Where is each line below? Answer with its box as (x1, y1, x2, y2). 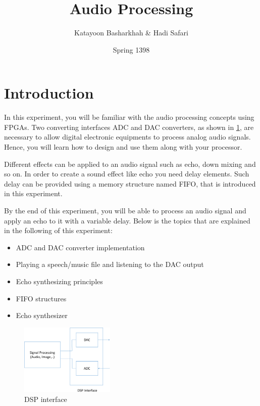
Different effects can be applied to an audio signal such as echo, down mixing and (4, 158, 256, 169)
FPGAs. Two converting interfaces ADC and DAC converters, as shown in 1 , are (4, 121, 254, 132)
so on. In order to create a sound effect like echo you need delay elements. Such (4, 168, 249, 179)
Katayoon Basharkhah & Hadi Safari (74, 27, 188, 38)
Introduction (4, 82, 94, 103)
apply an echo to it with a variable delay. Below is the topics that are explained (4, 215, 250, 225)
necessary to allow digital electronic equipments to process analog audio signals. (4, 131, 251, 142)
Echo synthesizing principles (16, 276, 103, 286)
